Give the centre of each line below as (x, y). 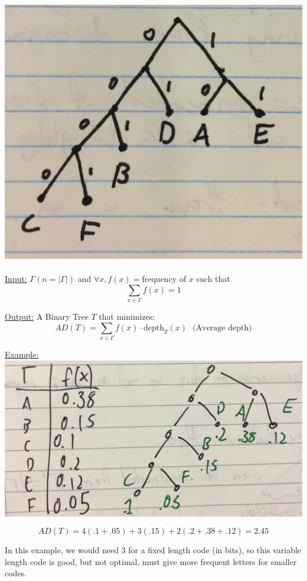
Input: (16, 279)
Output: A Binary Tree (47, 317)
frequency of (164, 279)
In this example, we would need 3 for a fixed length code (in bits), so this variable (153, 550)
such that (213, 279)
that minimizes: (127, 317)
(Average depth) (222, 328)
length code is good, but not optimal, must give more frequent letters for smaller (151, 561)
